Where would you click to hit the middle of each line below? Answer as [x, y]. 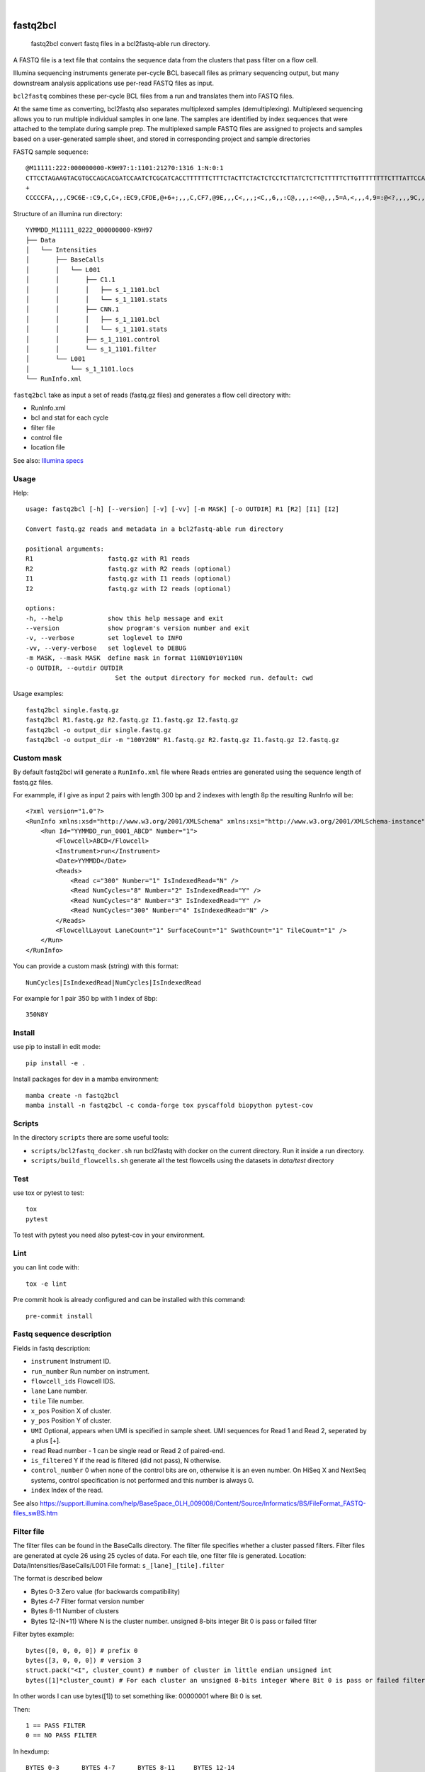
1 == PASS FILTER [56, 1725]
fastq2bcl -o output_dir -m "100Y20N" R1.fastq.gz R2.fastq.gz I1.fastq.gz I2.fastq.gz [183, 740]
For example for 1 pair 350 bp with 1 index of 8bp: [85, 998]
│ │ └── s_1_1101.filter [91, 349]
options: [41, 609]
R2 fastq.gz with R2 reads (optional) [129, 568]
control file [47, 438]
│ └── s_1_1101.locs [80, 369]
